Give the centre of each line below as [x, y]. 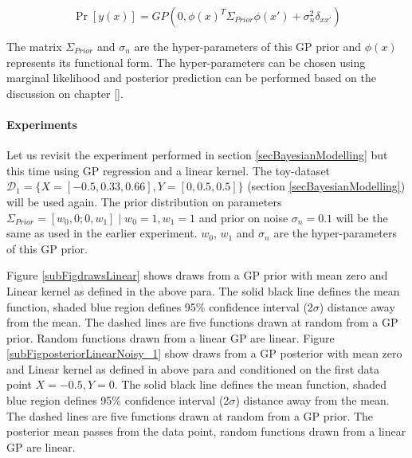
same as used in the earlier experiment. [102, 233]
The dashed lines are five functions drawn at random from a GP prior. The [190, 415]
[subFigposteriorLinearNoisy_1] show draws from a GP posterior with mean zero [204, 353]
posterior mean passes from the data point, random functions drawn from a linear [206, 431]
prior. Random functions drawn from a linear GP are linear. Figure [171, 337]
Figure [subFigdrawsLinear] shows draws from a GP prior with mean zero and [197, 275]
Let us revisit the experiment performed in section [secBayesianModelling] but [197, 155]
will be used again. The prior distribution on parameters [144, 201]
